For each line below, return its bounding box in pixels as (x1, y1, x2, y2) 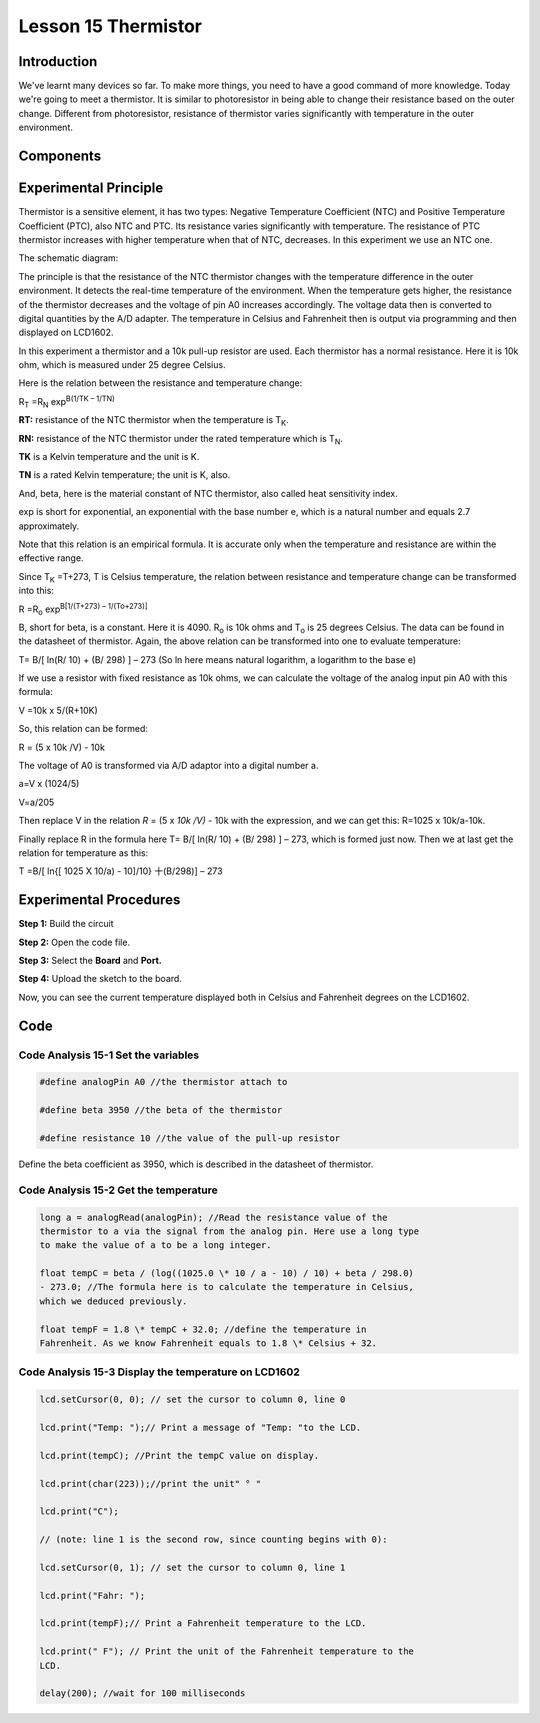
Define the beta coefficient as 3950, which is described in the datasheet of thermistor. (18, 1158, 374, 1170)
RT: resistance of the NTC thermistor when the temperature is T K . (18, 414, 289, 429)
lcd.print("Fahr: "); (39, 1590, 146, 1601)
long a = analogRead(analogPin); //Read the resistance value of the (39, 1211, 388, 1223)
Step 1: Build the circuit (18, 918, 114, 930)
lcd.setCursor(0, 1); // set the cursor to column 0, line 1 (39, 1561, 346, 1573)
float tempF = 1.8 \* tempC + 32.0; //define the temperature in (39, 1323, 367, 1335)
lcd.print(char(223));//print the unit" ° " (39, 1478, 262, 1489)
